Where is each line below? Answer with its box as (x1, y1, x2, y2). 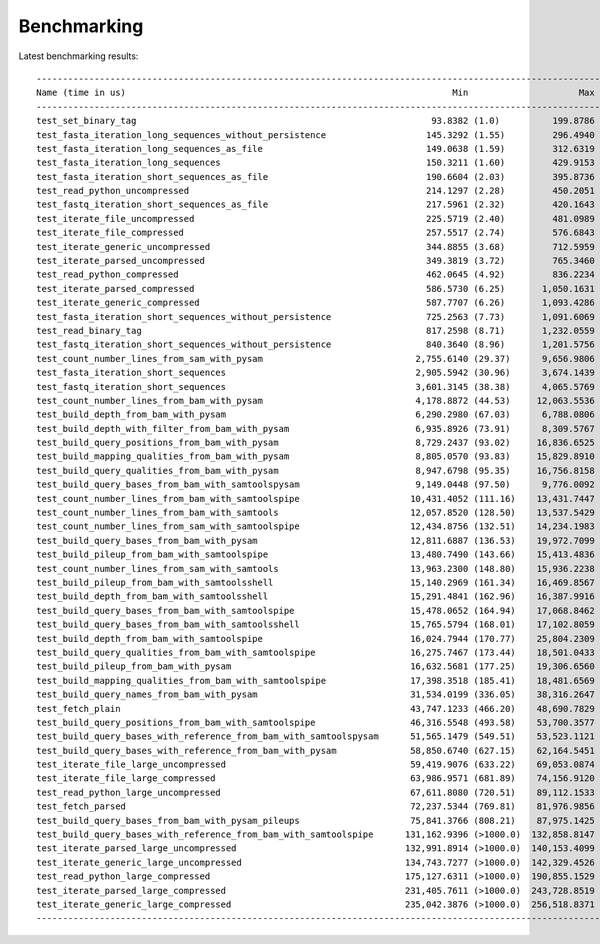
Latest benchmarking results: (18, 50, 139, 62)
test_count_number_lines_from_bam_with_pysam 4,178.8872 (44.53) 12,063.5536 (36, 395, 595, 406)
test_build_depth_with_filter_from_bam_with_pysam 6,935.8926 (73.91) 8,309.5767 (36, 423, 595, 434)
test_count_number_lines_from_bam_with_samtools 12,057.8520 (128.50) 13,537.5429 (36, 507, 595, 519)
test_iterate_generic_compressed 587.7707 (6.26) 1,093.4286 (36, 297, 595, 309)
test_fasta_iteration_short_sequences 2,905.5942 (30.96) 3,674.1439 (36, 367, 595, 379)
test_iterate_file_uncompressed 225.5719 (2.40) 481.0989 (36, 213, 595, 224)
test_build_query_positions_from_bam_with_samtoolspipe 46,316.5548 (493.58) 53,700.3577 (36, 716, 595, 728)
